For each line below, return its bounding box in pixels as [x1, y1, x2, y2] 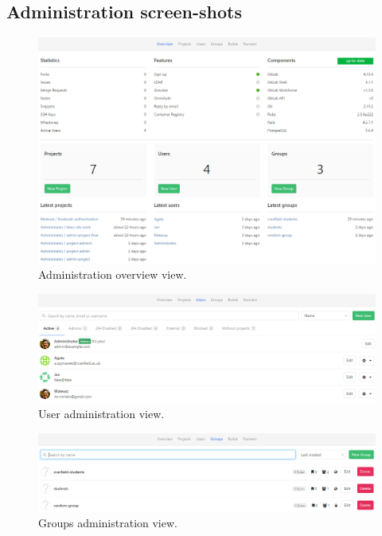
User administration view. [38, 405, 165, 422]
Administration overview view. [38, 266, 187, 283]
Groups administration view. [38, 514, 177, 531]
